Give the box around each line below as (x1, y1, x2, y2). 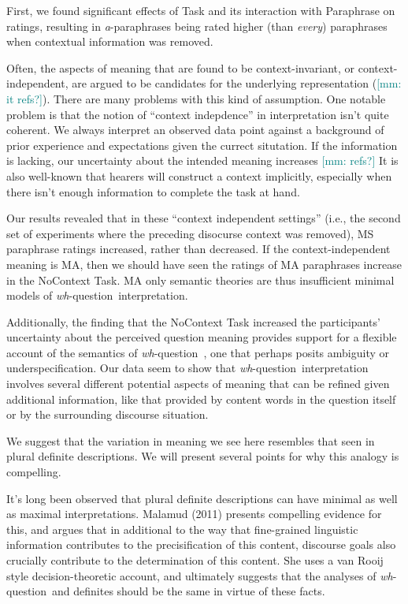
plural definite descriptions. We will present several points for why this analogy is (6, 448, 399, 464)
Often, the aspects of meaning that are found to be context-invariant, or (6, 59, 355, 76)
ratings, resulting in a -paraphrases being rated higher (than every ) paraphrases (6, 17, 388, 34)
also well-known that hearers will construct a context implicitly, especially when (6, 167, 392, 184)
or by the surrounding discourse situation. (6, 406, 209, 423)
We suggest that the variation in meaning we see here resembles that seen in (6, 432, 375, 449)
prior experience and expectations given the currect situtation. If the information (6, 136, 398, 153)
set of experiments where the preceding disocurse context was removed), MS (6, 225, 374, 241)
